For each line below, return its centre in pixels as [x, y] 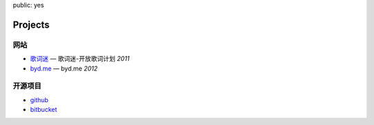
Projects [31, 25]
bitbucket [44, 110]
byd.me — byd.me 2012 [64, 68]
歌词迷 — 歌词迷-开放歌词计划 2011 [80, 59]
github [39, 99]
